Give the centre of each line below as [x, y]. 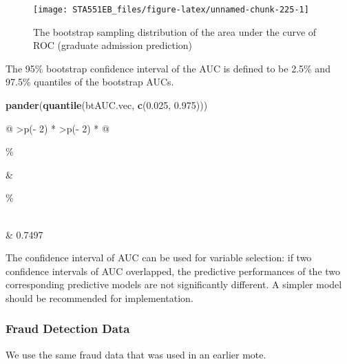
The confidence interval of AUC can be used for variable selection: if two [159, 257]
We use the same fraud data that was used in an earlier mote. [136, 354]
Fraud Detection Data [68, 328]
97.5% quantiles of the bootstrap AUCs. [90, 82]
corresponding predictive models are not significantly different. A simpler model [174, 284]
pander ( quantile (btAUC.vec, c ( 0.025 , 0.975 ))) [107, 105]
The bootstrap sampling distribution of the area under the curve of [175, 31]
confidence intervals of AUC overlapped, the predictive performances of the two [173, 271]
